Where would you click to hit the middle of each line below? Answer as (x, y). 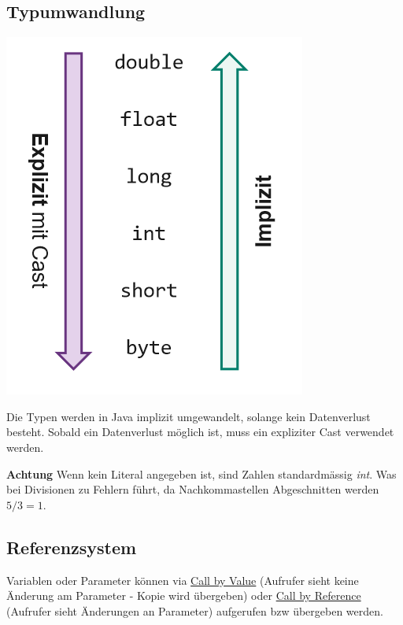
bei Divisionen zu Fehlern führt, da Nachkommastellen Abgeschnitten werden (193, 489)
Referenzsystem (72, 547)
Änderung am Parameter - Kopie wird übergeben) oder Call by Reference (184, 595)
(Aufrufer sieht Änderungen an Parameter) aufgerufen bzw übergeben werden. (195, 610)
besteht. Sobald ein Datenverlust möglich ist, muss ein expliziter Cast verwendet (200, 432)
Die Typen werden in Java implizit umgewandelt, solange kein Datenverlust (189, 416)
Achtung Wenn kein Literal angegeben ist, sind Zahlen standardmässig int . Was (201, 473)
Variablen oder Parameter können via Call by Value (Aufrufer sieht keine (183, 580)
